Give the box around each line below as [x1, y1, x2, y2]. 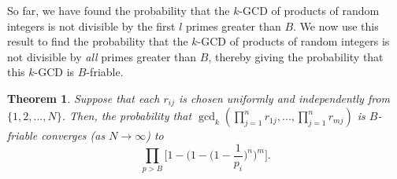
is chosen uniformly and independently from [178, 89, 390, 106]
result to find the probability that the [7, 33, 188, 49]
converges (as [41, 127, 106, 144]
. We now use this [293, 17, 379, 34]
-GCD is [34, 64, 75, 80]
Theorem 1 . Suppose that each [7, 89, 160, 106]
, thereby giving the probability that [208, 48, 384, 64]
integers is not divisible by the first [7, 17, 176, 34]
